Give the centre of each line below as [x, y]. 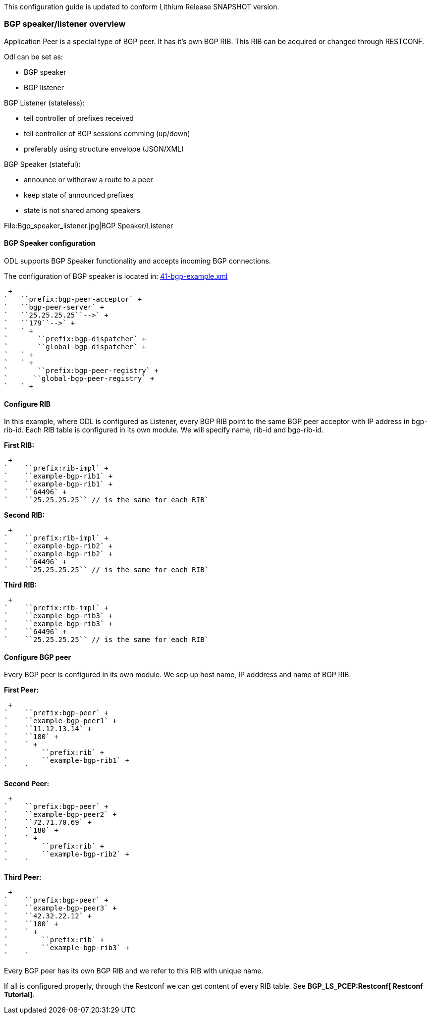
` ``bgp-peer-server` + [54, 307]
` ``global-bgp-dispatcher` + [75, 347]
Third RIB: [21, 585]
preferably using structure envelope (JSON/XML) [104, 149]
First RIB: [19, 445]
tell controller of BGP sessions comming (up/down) [107, 133]
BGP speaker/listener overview [65, 24]
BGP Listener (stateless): [44, 103]
